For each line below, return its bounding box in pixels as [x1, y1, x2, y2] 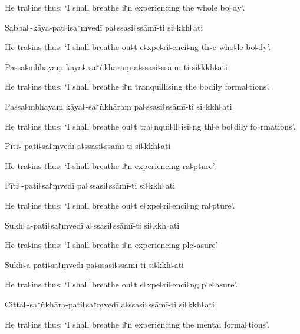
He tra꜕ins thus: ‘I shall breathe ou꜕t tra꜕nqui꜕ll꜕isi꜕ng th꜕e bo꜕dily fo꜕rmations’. [5, 120, 296, 132]
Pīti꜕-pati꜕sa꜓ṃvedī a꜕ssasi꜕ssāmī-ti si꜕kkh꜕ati [5, 140, 171, 152]
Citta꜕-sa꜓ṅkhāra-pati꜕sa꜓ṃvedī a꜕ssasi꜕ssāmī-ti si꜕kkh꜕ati [5, 297, 215, 310]
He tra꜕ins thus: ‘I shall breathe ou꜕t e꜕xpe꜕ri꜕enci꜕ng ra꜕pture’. [5, 199, 235, 211]
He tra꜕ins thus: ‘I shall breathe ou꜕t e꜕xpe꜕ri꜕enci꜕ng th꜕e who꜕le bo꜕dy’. [5, 41, 271, 53]
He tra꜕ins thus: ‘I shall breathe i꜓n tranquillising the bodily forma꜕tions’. [5, 80, 271, 92]
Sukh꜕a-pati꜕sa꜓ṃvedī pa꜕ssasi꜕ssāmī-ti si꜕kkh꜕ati [5, 258, 184, 270]
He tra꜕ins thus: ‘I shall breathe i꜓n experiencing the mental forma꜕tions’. [5, 318, 269, 330]
